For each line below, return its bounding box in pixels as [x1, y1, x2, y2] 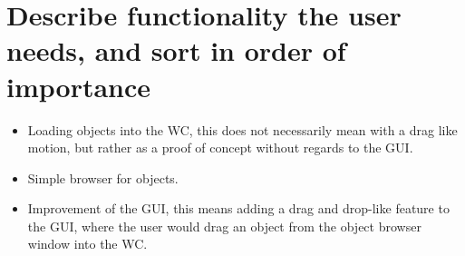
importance [6, 67, 151, 104]
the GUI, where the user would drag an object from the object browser [27, 216, 421, 235]
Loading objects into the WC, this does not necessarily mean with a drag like [27, 120, 458, 139]
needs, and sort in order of [6, 32, 346, 69]
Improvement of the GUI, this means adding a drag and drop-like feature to [27, 199, 450, 218]
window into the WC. [27, 234, 148, 253]
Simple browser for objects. [27, 168, 179, 187]
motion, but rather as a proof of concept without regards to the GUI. [27, 138, 413, 157]
